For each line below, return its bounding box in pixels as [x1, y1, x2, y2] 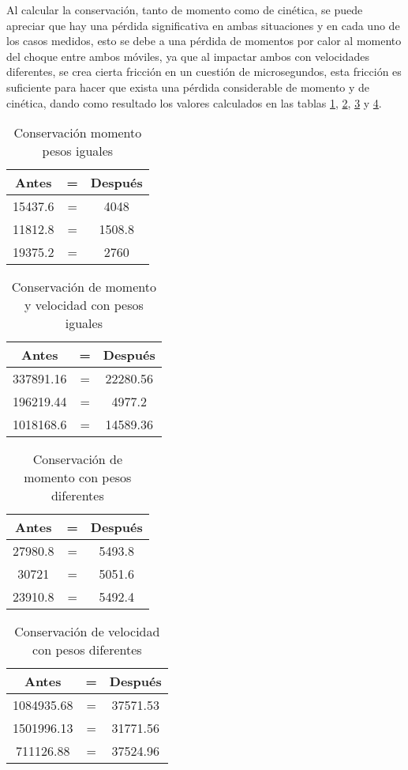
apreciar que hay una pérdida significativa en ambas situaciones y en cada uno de [6, 17, 400, 33]
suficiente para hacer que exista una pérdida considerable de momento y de [6, 78, 370, 95]
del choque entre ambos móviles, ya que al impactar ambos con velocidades [6, 47, 369, 64]
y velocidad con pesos [24, 296, 144, 315]
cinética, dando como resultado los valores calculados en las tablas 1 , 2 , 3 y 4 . [6, 94, 382, 111]
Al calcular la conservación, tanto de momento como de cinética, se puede [6, 2, 363, 17]
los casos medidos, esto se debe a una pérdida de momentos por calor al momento [6, 32, 402, 49]
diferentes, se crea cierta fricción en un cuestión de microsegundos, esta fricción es [6, 63, 402, 80]
